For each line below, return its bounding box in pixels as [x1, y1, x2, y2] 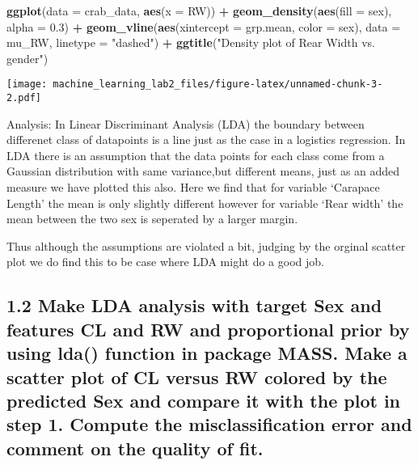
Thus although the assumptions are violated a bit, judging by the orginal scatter [6, 237, 406, 254]
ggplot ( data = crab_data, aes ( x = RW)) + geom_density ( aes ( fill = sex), [6, 2, 392, 19]
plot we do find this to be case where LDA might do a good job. [6, 253, 324, 270]
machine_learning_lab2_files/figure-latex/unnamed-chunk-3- [53, 78, 383, 91]
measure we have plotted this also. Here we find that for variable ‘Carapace [6, 179, 380, 196]
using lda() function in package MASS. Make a [6, 340, 407, 366]
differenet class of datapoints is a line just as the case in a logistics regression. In [6, 131, 406, 148]
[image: [6, 78, 48, 91]
